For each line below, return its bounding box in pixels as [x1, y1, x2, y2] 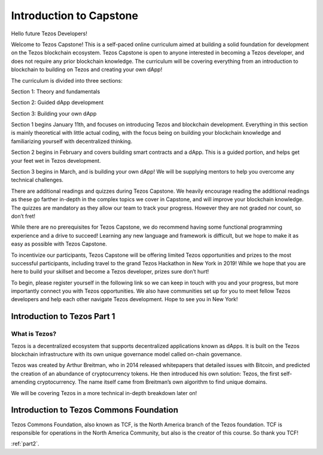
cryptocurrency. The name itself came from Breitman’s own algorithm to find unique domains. [36, 378, 267, 386]
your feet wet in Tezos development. [11, 157, 101, 164]
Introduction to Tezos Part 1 [11, 311, 115, 321]
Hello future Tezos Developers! [11, 30, 88, 37]
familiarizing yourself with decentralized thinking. [11, 138, 133, 145]
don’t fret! [11, 213, 36, 220]
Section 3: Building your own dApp [11, 110, 97, 117]
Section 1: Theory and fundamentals [11, 87, 100, 95]
